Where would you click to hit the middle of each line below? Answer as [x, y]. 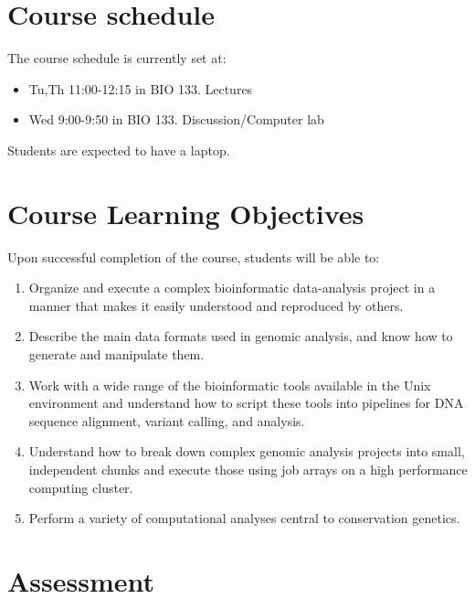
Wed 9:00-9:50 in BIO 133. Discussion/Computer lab [176, 119]
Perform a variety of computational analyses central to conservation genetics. [244, 518]
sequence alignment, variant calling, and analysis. [167, 420]
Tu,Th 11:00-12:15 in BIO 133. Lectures [141, 88]
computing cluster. [81, 487]
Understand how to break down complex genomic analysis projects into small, [247, 451]
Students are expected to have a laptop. [119, 150]
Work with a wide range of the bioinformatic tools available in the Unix [230, 385]
